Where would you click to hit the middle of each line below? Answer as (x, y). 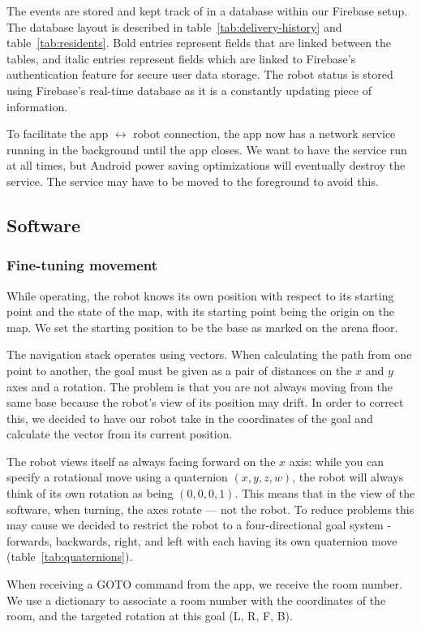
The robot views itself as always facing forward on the (141, 461)
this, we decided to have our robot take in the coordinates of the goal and (190, 418)
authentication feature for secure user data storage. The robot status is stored (200, 74)
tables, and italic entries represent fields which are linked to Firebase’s (181, 58)
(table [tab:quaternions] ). (70, 557)
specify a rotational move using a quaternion (117, 477)
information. (37, 106)
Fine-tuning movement (82, 265)
